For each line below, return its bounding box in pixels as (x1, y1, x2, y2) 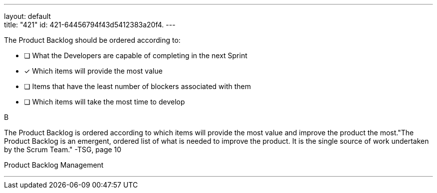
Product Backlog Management (4, 161, 104, 169)
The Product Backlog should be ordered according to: (4, 36, 181, 44)
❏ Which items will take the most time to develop (24, 97, 185, 106)
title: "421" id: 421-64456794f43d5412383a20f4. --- (4, 20, 176, 29)
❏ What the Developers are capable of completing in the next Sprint (24, 51, 247, 60)
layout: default (4, 12, 51, 20)
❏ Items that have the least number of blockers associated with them (24, 82, 251, 91)
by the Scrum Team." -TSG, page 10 (4, 145, 122, 154)
